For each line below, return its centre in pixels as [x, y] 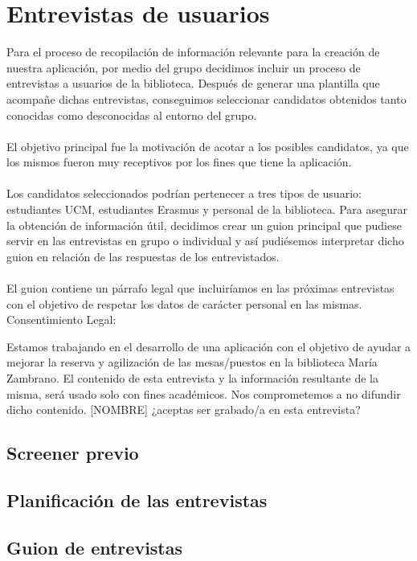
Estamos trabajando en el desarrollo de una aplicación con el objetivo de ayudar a [209, 346]
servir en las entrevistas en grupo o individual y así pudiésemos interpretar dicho [205, 241]
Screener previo [73, 453]
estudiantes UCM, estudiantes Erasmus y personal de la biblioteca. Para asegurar [207, 209]
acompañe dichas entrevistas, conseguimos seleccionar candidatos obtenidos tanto [206, 98]
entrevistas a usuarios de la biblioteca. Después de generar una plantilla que [193, 83]
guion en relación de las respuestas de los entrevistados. [143, 256]
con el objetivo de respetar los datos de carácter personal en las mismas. [184, 303]
